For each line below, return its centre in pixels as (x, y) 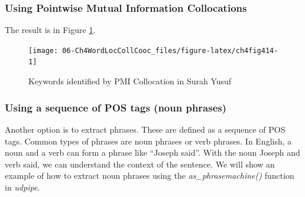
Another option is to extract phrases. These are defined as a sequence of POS (145, 129)
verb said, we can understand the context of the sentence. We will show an (140, 164)
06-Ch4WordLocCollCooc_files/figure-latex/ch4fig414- (170, 50)
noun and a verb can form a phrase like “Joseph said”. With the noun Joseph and (152, 152)
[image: (43, 50)
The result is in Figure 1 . (50, 30)
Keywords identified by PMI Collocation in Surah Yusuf (130, 81)
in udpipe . (22, 187)
